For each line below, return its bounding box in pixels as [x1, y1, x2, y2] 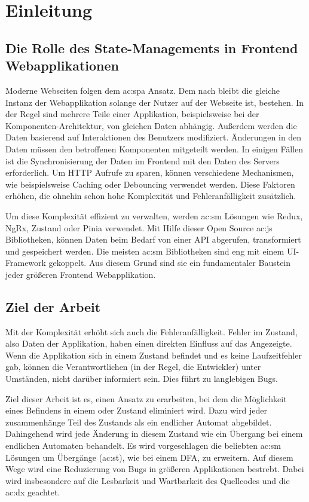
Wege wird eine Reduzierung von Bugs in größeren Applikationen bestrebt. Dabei [5, 463, 304, 475]
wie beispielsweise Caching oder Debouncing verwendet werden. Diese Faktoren [5, 177, 295, 190]
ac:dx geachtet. [5, 486, 60, 498]
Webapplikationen [5, 56, 119, 75]
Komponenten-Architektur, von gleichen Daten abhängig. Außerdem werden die [5, 119, 297, 131]
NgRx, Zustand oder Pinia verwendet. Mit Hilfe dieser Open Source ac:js [5, 221, 273, 234]
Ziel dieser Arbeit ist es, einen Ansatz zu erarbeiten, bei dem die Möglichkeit [5, 392, 287, 405]
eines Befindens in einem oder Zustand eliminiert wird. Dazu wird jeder [5, 404, 267, 417]
